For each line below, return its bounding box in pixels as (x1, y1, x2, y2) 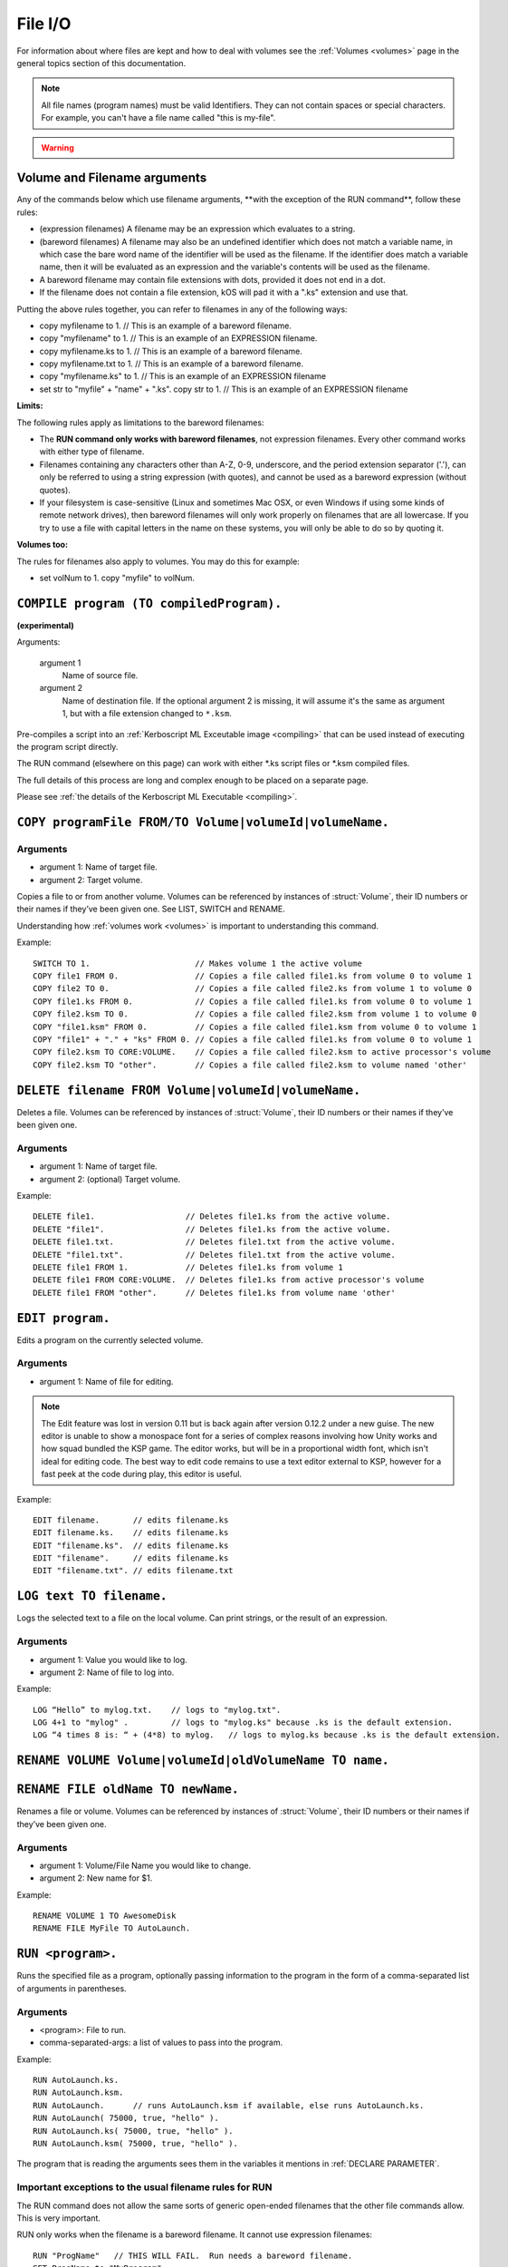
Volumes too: (16, 540, 68, 550)
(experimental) (16, 619, 74, 630)
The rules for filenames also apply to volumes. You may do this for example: (16, 556, 301, 567)
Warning (41, 141, 74, 153)
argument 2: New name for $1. (39, 1873, 153, 1883)
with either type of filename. (39, 446, 145, 457)
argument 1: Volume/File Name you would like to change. (39, 1860, 252, 1871)
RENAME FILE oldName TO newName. (16, 1782, 239, 1797)
